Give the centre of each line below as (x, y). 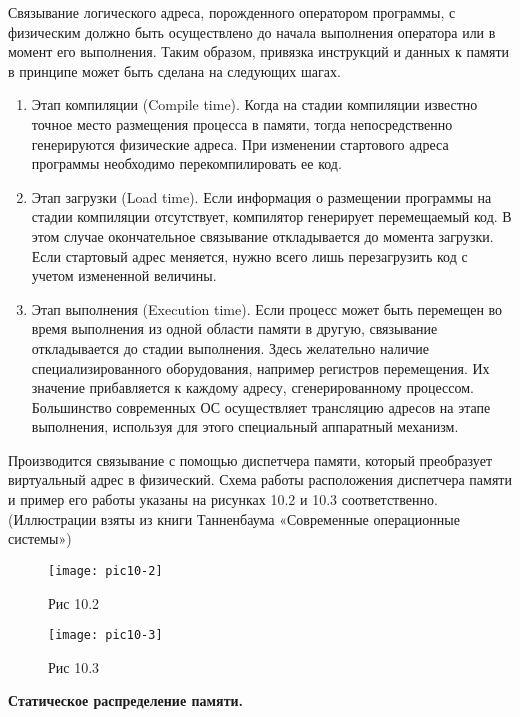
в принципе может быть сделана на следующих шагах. (174, 70)
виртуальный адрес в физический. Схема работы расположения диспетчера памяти (260, 479)
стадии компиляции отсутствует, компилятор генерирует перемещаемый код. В (271, 216)
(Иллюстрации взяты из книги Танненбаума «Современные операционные (234, 518)
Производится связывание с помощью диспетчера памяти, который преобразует (250, 459)
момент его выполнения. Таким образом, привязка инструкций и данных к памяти (259, 51)
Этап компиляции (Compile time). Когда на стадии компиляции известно (254, 104)
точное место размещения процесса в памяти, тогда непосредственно (242, 123)
